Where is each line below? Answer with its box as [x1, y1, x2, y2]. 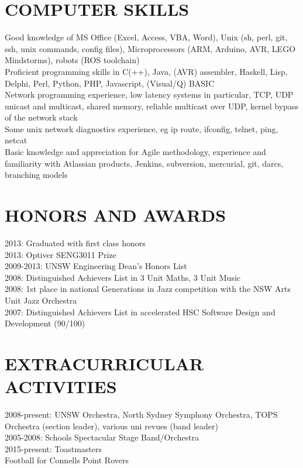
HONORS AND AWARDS [5, 203, 226, 227]
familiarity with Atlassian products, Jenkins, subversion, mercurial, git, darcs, [5, 157, 284, 169]
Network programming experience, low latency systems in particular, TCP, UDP [5, 88, 294, 101]
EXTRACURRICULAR [5, 351, 204, 375]
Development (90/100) [5, 317, 85, 329]
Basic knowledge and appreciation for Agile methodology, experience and [5, 146, 266, 158]
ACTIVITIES [5, 374, 117, 398]
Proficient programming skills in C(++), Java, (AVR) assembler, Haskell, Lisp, [5, 65, 288, 77]
